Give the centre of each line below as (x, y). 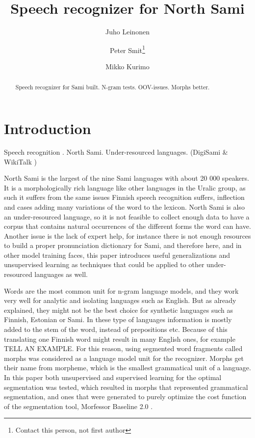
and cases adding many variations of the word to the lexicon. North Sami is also (124, 206)
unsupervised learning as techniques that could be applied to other (104, 264)
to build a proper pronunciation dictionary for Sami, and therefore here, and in (123, 245)
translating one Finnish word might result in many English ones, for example (120, 339)
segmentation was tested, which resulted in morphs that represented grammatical (126, 387)
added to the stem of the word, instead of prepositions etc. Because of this (116, 329)
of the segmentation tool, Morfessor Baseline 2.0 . (78, 406)
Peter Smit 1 (127, 49)
